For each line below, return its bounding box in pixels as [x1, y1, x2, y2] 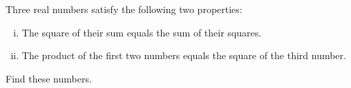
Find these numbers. [6, 71, 92, 85]
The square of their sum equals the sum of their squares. [21, 25, 262, 39]
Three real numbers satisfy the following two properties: [6, 2, 243, 16]
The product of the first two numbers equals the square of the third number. [21, 48, 346, 63]
